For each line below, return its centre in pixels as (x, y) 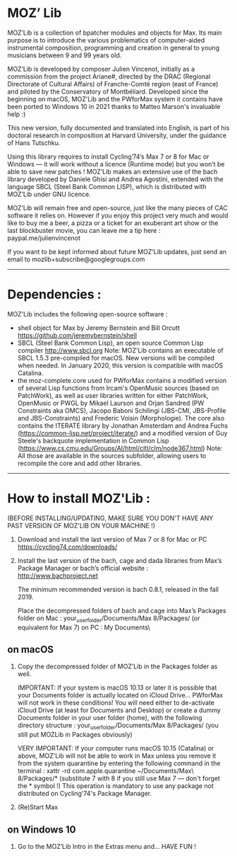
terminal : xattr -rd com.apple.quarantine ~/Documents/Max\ (105, 771)
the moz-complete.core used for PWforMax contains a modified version (122, 380)
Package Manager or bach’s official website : (83, 568)
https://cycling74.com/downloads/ (67, 547)
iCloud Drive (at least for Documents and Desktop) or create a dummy (119, 710)
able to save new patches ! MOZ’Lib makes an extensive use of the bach (113, 171)
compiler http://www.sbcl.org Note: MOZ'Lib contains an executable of (120, 350)
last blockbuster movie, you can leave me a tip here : (84, 230)
